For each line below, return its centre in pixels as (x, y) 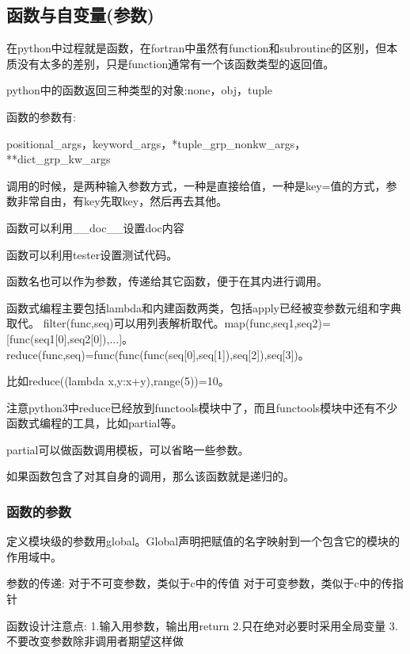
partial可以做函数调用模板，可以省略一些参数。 (128, 449)
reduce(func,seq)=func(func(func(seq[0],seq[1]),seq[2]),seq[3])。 (158, 354)
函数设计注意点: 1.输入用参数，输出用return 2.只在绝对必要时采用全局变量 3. (202, 625)
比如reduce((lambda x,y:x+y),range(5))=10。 (118, 381)
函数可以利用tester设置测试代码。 (92, 254)
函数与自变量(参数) (80, 15)
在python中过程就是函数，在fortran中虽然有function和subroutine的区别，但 (197, 48)
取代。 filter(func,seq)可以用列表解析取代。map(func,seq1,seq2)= (169, 323)
